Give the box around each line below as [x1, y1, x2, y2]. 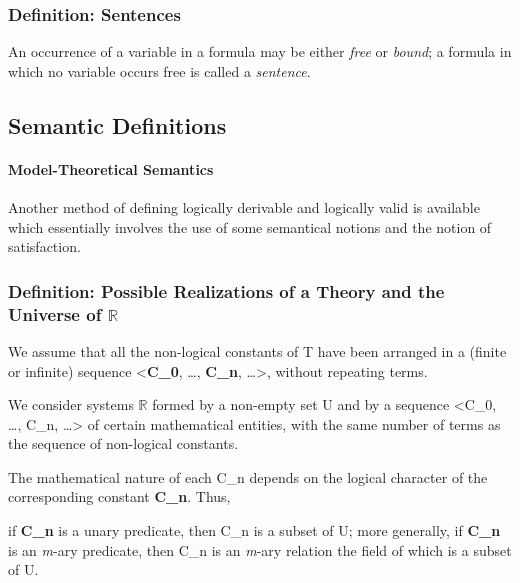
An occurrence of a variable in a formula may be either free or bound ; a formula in [8, 41, 512, 62]
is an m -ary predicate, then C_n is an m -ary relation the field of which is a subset [8, 539, 512, 560]
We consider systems [8, 394, 134, 415]
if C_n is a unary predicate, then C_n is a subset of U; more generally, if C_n [8, 520, 501, 541]
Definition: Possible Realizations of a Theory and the [8, 278, 445, 303]
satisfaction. [8, 236, 81, 257]
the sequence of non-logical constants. [8, 433, 239, 454]
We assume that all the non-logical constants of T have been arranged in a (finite [8, 340, 507, 361]
